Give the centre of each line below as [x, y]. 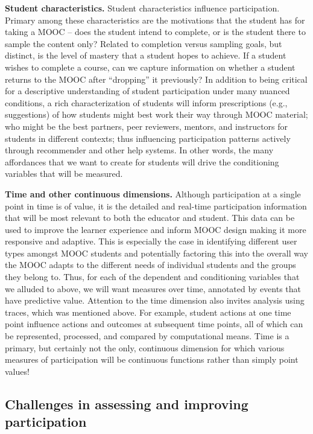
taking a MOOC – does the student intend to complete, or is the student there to [155, 32]
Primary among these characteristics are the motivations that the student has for [155, 20]
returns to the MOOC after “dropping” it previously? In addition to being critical [156, 79]
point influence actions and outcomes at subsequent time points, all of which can [154, 324]
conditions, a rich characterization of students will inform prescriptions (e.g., [146, 102]
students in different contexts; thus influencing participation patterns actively [148, 138]
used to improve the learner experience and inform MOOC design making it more [156, 229]
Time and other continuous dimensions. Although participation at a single [153, 193]
